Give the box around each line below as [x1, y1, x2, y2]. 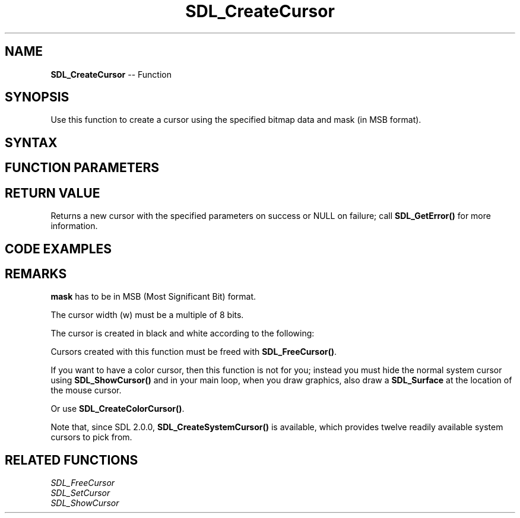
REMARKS [5, 266, 67, 281]
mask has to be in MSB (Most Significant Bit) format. [50, 291, 256, 302]
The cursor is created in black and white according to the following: [50, 328, 315, 339]
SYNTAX [5, 135, 58, 150]
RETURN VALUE [5, 185, 100, 201]
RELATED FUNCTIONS [5, 452, 138, 468]
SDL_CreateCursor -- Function [50, 69, 172, 80]
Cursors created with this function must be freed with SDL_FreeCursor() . [50, 347, 337, 357]
